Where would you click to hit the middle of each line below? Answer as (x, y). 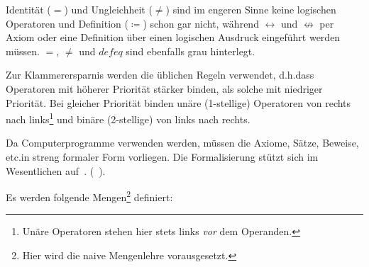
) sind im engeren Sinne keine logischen (251, 9)
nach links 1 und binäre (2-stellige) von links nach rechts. (128, 118)
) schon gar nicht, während (201, 23)
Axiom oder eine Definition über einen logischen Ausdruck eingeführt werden (173, 37)
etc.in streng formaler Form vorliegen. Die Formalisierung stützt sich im (162, 157)
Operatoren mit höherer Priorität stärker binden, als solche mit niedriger (164, 88)
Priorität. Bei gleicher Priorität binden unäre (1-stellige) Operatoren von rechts (178, 102)
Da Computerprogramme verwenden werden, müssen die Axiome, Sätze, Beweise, (182, 143)
